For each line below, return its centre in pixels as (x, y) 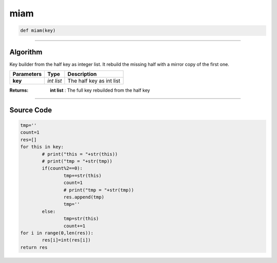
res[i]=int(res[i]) (66, 240)
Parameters (27, 74)
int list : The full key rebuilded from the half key (100, 90)
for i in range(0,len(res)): (57, 233)
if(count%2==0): (62, 168)
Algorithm (26, 52)
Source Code (31, 110)
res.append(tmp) (84, 197)
